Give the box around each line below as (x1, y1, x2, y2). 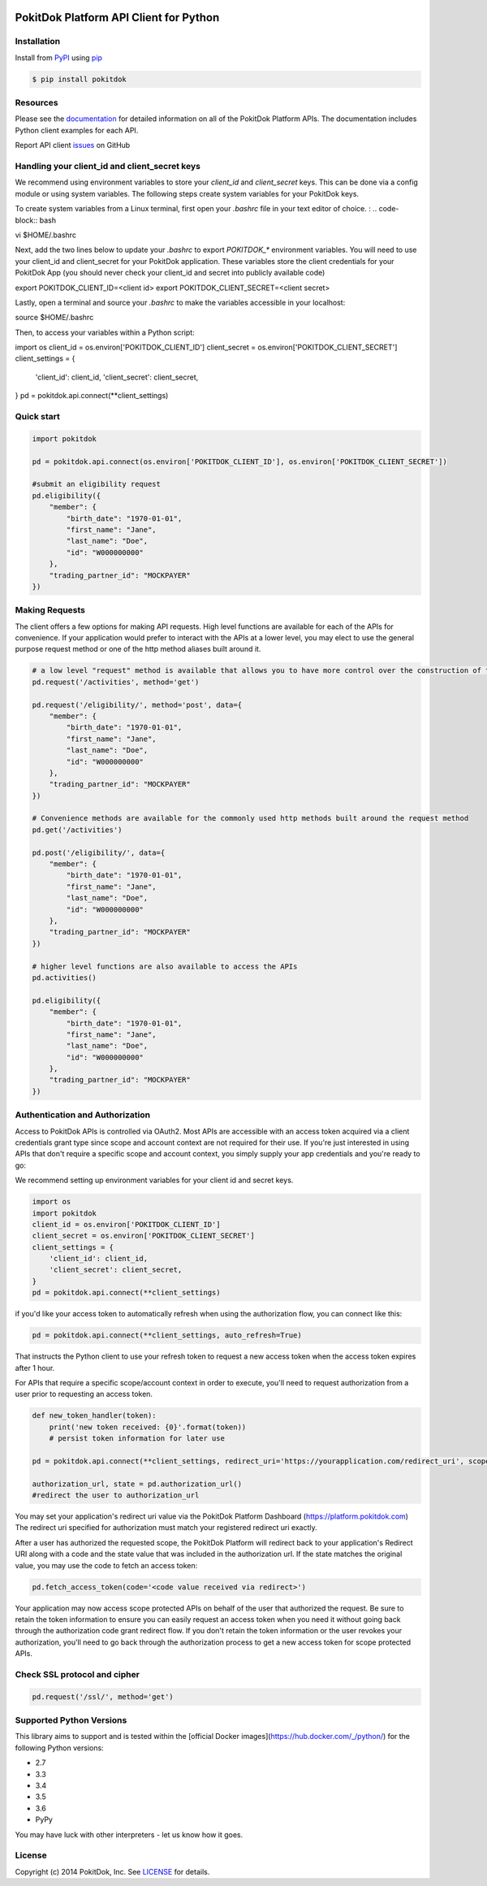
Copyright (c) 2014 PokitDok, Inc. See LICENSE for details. (15, 1866, 210, 1876)
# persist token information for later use (49, 1434, 225, 1443)
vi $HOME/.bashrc (15, 230, 77, 240)
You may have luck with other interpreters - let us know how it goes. (15, 1829, 243, 1840)
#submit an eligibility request (32, 479, 162, 489)
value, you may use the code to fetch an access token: (15, 1560, 198, 1570)
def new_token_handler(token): (32, 1411, 157, 1420)
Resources (15, 98, 58, 109)
